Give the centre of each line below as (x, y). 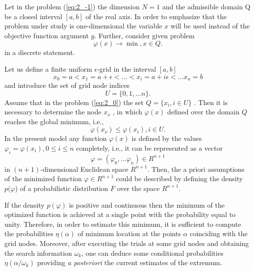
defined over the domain (203, 112)
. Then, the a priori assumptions (196, 169)
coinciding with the (219, 233)
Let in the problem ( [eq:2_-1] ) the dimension (72, 6)
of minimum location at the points (129, 233)
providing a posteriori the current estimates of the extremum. (129, 262)
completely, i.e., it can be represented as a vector (150, 148)
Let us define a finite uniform (48, 68)
